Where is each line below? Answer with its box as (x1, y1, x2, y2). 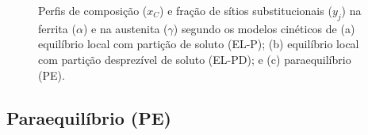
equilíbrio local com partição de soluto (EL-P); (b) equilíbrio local (38, 36, 359, 52)
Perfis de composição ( (38, 2, 148, 18)
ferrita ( (38, 20, 76, 36)
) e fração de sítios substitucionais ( (159, 2, 332, 18)
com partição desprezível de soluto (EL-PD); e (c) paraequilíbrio (38, 51, 351, 67)
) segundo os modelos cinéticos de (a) (173, 20, 355, 36)
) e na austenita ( (82, 20, 168, 36)
